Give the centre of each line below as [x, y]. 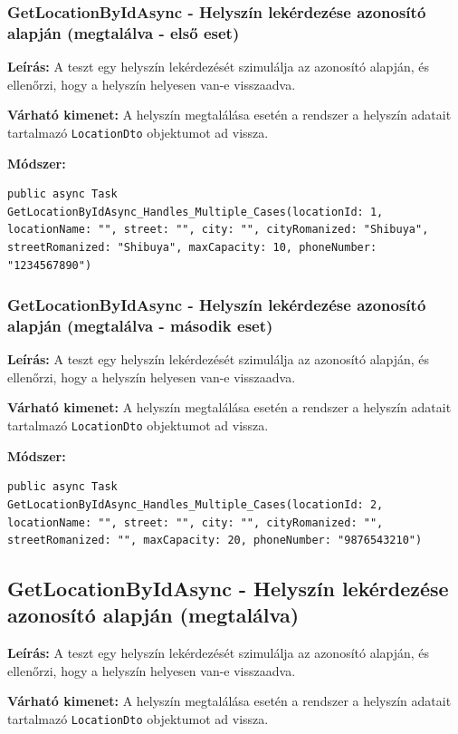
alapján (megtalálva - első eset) [124, 32]
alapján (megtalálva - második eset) [140, 325]
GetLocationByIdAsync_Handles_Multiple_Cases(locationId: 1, [196, 212]
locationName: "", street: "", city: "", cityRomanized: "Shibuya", [218, 230]
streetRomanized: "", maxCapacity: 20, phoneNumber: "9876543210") [215, 541]
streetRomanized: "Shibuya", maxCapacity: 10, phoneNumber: [192, 247]
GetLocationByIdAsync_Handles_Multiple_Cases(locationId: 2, [196, 504]
